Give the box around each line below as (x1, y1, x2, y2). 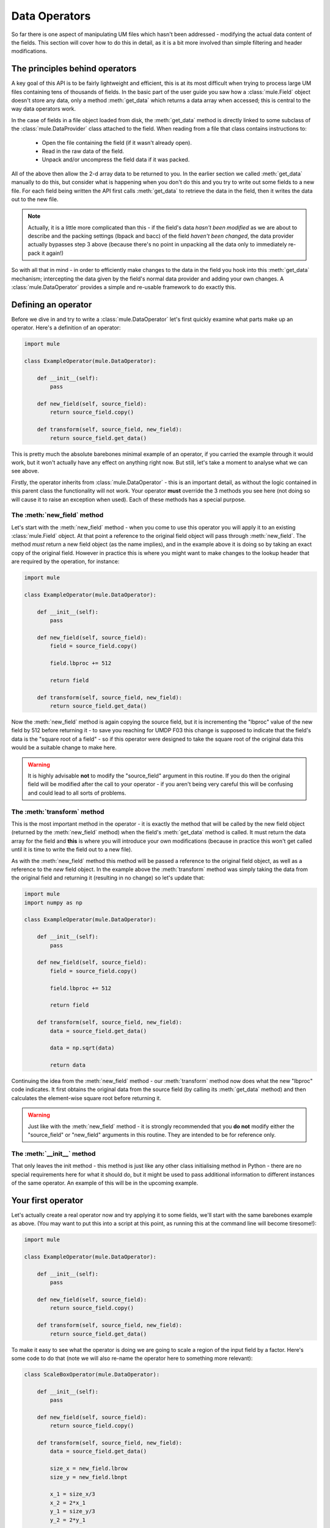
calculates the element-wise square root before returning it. (11, 1094, 161, 1101)
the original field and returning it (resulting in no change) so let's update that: (11, 874, 205, 881)
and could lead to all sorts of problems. (28, 789, 127, 796)
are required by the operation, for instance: (11, 558, 120, 565)
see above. (11, 468, 39, 475)
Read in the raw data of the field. (42, 147, 125, 155)
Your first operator (11, 1195, 84, 1205)
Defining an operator (11, 299, 92, 310)
